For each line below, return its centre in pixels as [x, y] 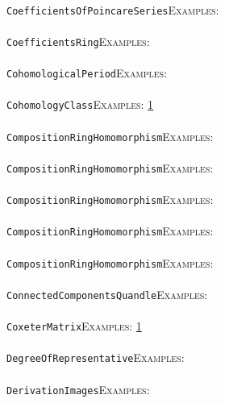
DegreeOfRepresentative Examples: [96, 357]
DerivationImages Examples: [78, 389]
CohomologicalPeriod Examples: [87, 73]
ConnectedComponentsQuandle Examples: [107, 294]
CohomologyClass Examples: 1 [80, 104]
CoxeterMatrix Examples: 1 [74, 326]
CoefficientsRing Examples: [78, 41]
